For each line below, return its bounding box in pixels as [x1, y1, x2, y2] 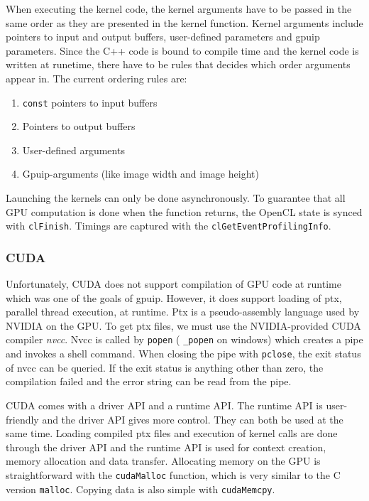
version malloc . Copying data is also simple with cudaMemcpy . [6, 481, 275, 496]
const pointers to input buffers [22, 95, 158, 109]
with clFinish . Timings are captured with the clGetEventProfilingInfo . [6, 218, 331, 233]
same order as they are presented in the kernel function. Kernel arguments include [6, 15, 363, 30]
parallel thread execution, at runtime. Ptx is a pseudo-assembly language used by [6, 304, 360, 319]
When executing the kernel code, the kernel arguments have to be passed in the [6, 1, 352, 16]
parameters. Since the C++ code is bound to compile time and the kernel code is [6, 43, 359, 58]
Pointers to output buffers [22, 119, 136, 134]
